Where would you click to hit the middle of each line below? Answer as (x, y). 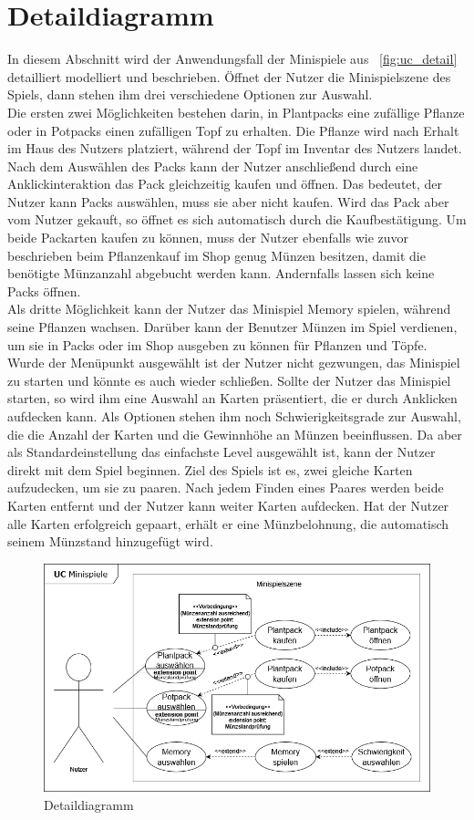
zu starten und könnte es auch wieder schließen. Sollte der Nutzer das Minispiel (229, 380)
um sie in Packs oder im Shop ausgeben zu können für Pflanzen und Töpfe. (217, 344)
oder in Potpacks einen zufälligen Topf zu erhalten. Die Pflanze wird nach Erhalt (233, 130)
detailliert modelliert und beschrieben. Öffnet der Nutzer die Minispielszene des (229, 76)
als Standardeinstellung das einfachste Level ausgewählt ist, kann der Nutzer (222, 452)
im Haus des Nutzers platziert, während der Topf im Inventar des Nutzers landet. (235, 148)
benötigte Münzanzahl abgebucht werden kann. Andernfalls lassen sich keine (221, 273)
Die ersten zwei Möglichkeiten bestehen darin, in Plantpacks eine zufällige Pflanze (236, 112)
